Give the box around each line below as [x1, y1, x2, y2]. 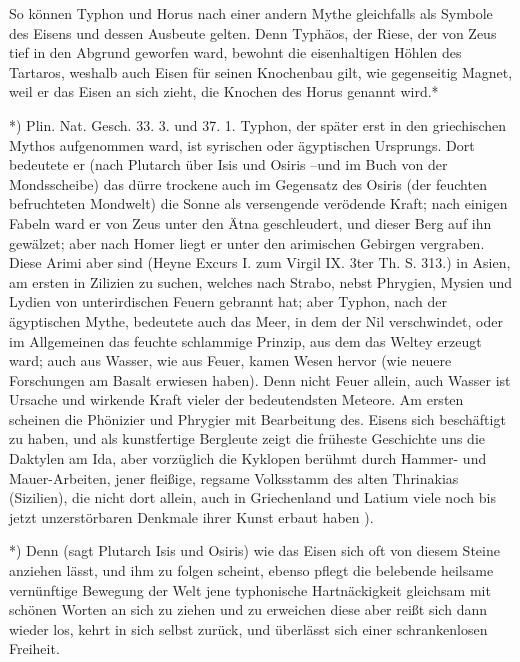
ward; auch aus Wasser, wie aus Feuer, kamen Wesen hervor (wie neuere [9, 350, 452, 371]
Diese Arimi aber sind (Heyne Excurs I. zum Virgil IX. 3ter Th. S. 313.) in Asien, [9, 252, 511, 273]
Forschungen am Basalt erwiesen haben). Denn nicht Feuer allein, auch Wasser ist [9, 369, 511, 390]
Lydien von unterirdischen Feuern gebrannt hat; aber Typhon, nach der [9, 291, 447, 312]
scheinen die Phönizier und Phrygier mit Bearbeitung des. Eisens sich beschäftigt [9, 408, 506, 429]
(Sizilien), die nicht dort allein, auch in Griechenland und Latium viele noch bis [9, 487, 497, 508]
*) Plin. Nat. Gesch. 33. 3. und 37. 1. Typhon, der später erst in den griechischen [9, 114, 506, 135]
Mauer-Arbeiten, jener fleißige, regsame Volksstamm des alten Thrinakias [9, 467, 459, 488]
